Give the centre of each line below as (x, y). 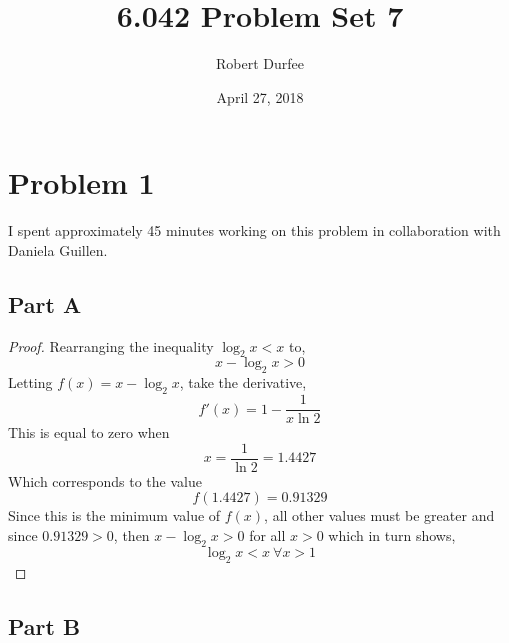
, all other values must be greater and (379, 515)
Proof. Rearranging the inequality (111, 345)
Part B (44, 625)
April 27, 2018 (260, 96)
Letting (30, 382)
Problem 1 (81, 182)
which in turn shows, (392, 534)
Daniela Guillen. (58, 249)
